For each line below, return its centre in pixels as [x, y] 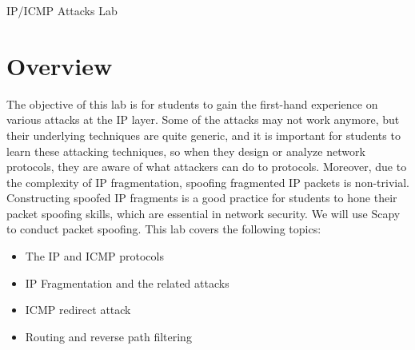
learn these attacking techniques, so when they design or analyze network [186, 151]
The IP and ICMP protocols [94, 256]
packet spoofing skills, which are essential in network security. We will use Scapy [204, 213]
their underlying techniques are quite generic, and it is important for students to [204, 135]
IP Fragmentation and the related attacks [127, 282]
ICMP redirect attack [78, 310]
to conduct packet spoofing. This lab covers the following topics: [164, 229]
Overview [60, 65]
